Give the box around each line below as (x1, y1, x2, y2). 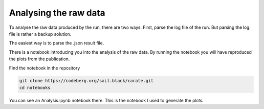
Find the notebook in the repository (9, 65, 80, 71)
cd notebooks (19, 85, 51, 90)
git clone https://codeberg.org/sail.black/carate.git (19, 78, 154, 84)
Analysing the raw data (9, 7, 105, 18)
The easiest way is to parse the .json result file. (9, 40, 104, 46)
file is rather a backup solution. (9, 31, 72, 37)
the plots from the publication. (9, 56, 70, 62)
